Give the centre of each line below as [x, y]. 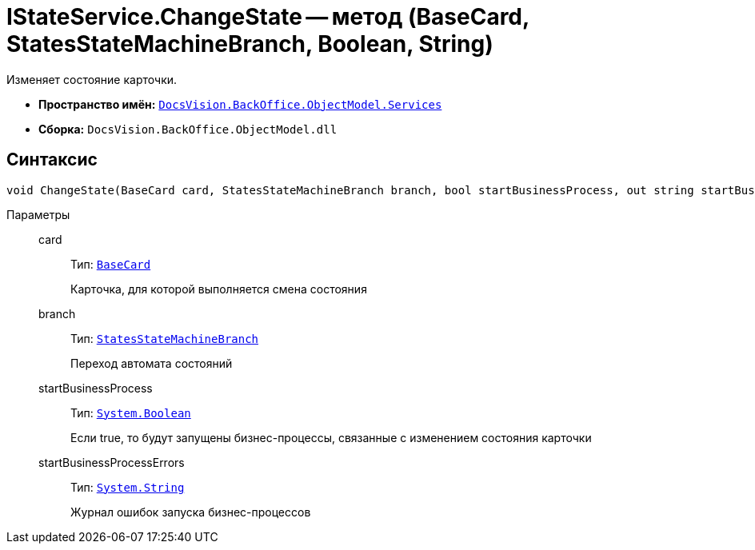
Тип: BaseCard [111, 264]
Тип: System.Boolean [131, 412]
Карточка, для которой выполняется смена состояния [219, 289]
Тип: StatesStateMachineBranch [165, 338]
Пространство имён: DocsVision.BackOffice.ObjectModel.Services [240, 104]
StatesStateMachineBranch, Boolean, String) [250, 44]
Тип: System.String [128, 487]
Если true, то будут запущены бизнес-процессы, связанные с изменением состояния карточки [331, 437]
